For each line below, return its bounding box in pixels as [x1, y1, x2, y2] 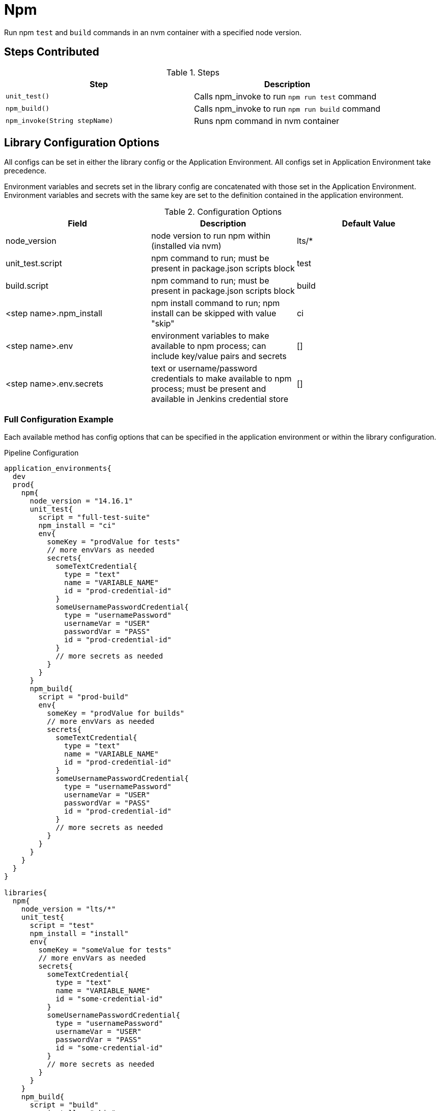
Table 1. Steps [166, 67, 220, 78]
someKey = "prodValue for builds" [47, 709, 185, 718]
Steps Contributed [4, 45, 99, 59]
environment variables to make [151, 331, 269, 341]
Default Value [342, 218, 396, 229]
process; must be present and [151, 384, 266, 394]
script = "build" [30, 1101, 99, 1109]
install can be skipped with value [151, 308, 277, 319]
